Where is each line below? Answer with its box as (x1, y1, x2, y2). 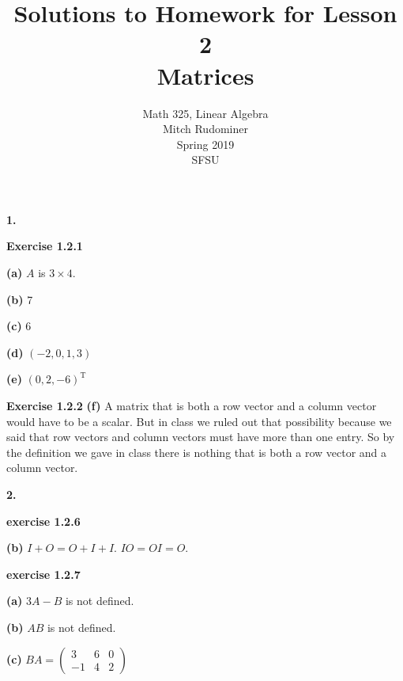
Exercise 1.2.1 (6, 238, 83, 254)
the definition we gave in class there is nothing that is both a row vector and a (6, 443, 387, 460)
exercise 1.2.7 (6, 565, 81, 582)
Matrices (156, 59, 254, 91)
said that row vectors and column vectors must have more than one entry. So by (6, 428, 395, 445)
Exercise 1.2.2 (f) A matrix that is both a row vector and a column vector (6, 398, 377, 414)
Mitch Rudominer (163, 120, 248, 137)
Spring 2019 (176, 135, 235, 152)
